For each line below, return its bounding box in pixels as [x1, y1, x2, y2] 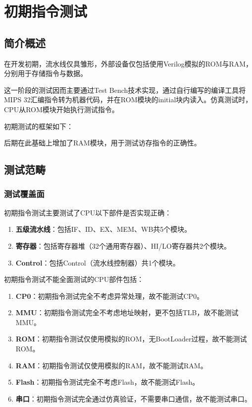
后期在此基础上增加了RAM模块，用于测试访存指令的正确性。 [4, 137, 201, 148]
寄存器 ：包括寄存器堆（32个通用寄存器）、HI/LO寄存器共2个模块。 [15, 240, 231, 251]
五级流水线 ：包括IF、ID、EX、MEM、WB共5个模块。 [15, 224, 192, 234]
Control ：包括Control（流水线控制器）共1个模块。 [15, 257, 180, 268]
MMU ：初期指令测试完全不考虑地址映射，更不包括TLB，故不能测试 [15, 307, 239, 318]
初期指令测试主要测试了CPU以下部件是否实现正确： [4, 207, 172, 217]
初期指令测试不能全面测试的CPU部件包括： [4, 274, 144, 284]
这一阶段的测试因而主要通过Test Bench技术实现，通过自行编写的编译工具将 [4, 84, 246, 95]
